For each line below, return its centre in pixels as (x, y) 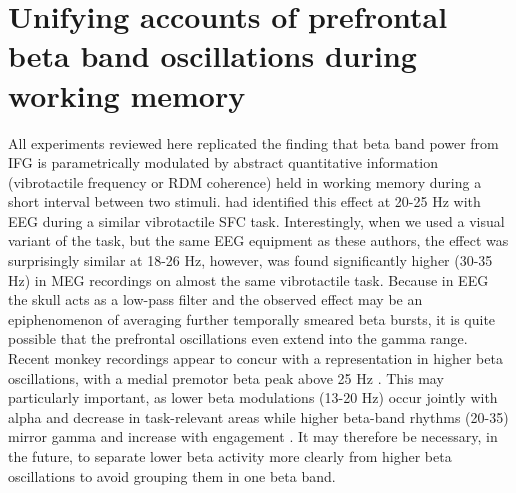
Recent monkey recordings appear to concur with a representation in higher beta (255, 358)
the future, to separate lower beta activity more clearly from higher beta (230, 456)
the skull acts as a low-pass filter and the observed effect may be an (215, 299)
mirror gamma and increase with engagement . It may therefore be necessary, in (253, 436)
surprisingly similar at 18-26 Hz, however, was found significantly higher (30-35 (250, 260)
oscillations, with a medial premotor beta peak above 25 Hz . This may (226, 377)
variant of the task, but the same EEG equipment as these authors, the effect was (258, 240)
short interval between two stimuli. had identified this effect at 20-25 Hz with (244, 201)
